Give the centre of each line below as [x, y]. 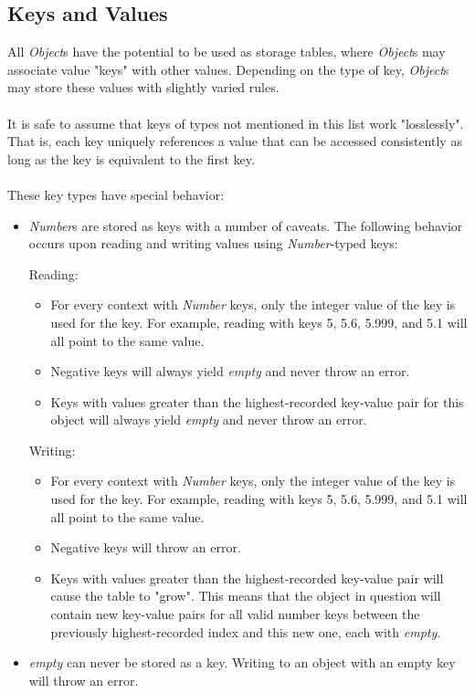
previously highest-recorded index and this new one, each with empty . [246, 631]
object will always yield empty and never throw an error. [209, 420]
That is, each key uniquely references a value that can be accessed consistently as [235, 141]
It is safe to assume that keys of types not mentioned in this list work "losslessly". [236, 123]
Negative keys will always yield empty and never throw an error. [230, 371]
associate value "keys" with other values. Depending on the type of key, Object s [228, 69]
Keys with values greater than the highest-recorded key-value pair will [247, 577]
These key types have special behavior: [116, 194]
